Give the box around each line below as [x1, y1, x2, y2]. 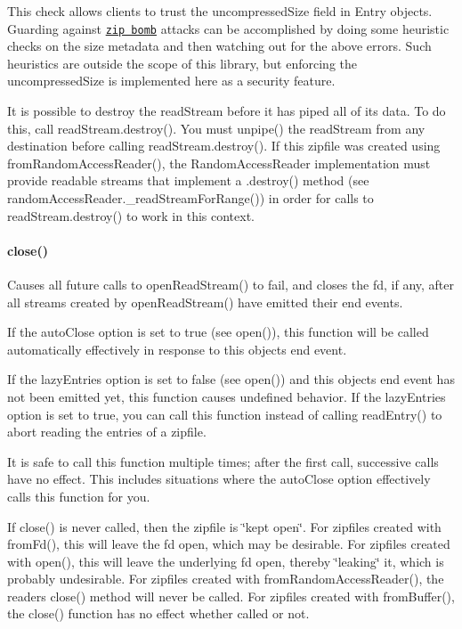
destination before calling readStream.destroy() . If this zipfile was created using [7, 136, 441, 155]
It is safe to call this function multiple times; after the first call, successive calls [7, 452, 439, 470]
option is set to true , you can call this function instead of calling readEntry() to [7, 404, 442, 423]
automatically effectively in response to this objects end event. [7, 339, 347, 358]
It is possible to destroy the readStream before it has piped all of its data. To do [7, 102, 446, 120]
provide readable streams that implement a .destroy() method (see [7, 171, 369, 190]
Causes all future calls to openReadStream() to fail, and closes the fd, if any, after [7, 274, 454, 293]
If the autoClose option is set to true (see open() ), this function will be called [7, 323, 429, 341]
